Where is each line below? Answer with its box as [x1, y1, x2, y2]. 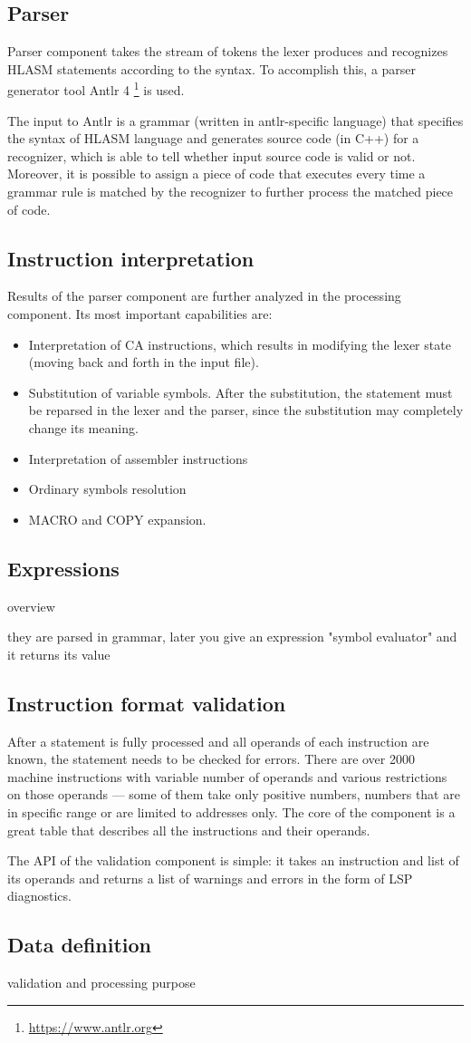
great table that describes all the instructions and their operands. [7, 820, 370, 839]
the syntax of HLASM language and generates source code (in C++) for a [7, 129, 419, 148]
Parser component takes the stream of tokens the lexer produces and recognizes [7, 42, 448, 61]
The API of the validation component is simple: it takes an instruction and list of [7, 851, 459, 870]
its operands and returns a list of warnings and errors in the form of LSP [7, 868, 413, 887]
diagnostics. [7, 886, 72, 905]
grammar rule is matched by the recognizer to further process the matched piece [7, 182, 454, 201]
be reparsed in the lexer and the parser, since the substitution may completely [28, 401, 464, 420]
